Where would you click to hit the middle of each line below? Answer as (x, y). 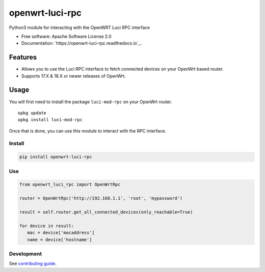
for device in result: (47, 226)
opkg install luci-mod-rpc (50, 120)
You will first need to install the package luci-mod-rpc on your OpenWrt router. (91, 102)
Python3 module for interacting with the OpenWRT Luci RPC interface (79, 27)
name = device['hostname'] (60, 240)
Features (23, 57)
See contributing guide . (33, 264)
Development (26, 254)
